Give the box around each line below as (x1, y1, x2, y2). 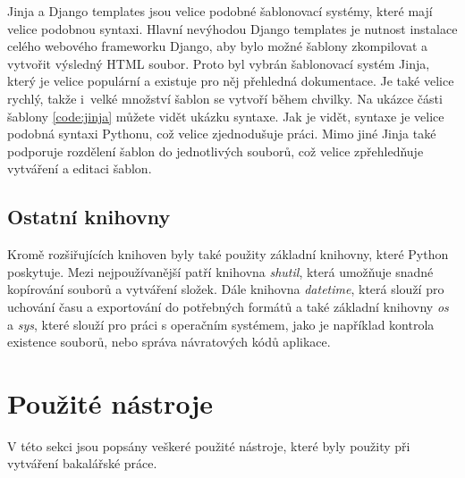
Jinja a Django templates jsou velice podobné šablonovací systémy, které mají (7, 2, 433, 20)
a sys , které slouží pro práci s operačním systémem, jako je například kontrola (7, 314, 435, 333)
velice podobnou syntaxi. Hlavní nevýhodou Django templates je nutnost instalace (7, 19, 458, 38)
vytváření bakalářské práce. (7, 454, 157, 473)
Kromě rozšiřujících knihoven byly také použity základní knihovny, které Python (7, 245, 449, 264)
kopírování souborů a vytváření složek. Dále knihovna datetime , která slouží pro (7, 280, 444, 298)
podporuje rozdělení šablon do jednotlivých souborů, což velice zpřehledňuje (7, 141, 424, 160)
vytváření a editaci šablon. (7, 159, 152, 178)
